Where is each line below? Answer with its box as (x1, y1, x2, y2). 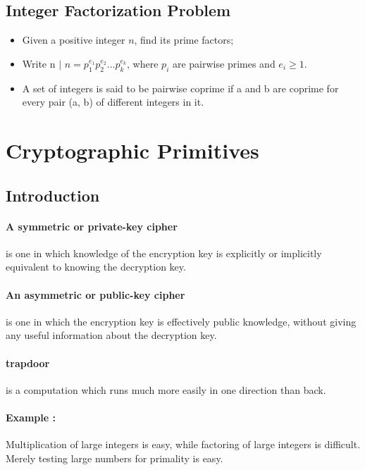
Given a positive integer (22, 32, 125, 47)
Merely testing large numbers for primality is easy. (6, 450, 223, 465)
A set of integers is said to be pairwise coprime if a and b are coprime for (22, 80, 339, 95)
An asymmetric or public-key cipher (6, 287, 185, 302)
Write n (22, 56, 56, 70)
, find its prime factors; (134, 32, 234, 47)
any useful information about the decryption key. (6, 328, 217, 342)
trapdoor (6, 355, 50, 370)
